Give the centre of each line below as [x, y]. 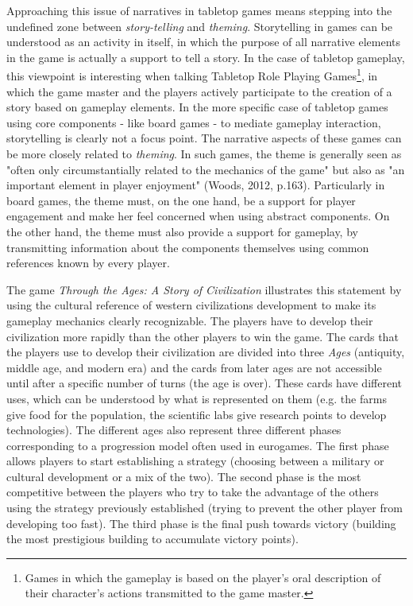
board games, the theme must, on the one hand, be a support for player [181, 200]
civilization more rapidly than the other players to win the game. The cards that [203, 336]
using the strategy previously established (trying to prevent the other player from [205, 508]
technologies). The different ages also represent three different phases [174, 430]
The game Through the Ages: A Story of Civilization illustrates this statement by [204, 289]
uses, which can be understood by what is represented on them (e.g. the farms [197, 398]
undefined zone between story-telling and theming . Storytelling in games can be [200, 26]
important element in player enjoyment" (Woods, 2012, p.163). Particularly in [196, 185]
